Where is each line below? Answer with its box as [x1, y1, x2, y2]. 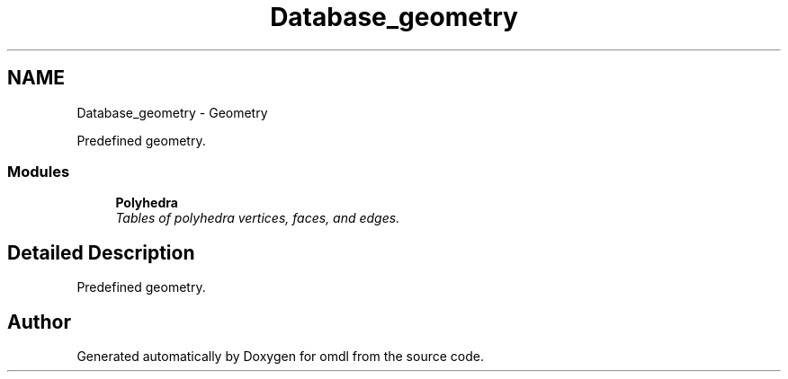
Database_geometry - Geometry [76, 104, 268, 120]
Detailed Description [7, 241, 195, 264]
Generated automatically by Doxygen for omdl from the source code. [76, 348, 484, 365]
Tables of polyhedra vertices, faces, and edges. [115, 210, 400, 226]
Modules [7, 162, 70, 181]
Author [7, 310, 71, 333]
